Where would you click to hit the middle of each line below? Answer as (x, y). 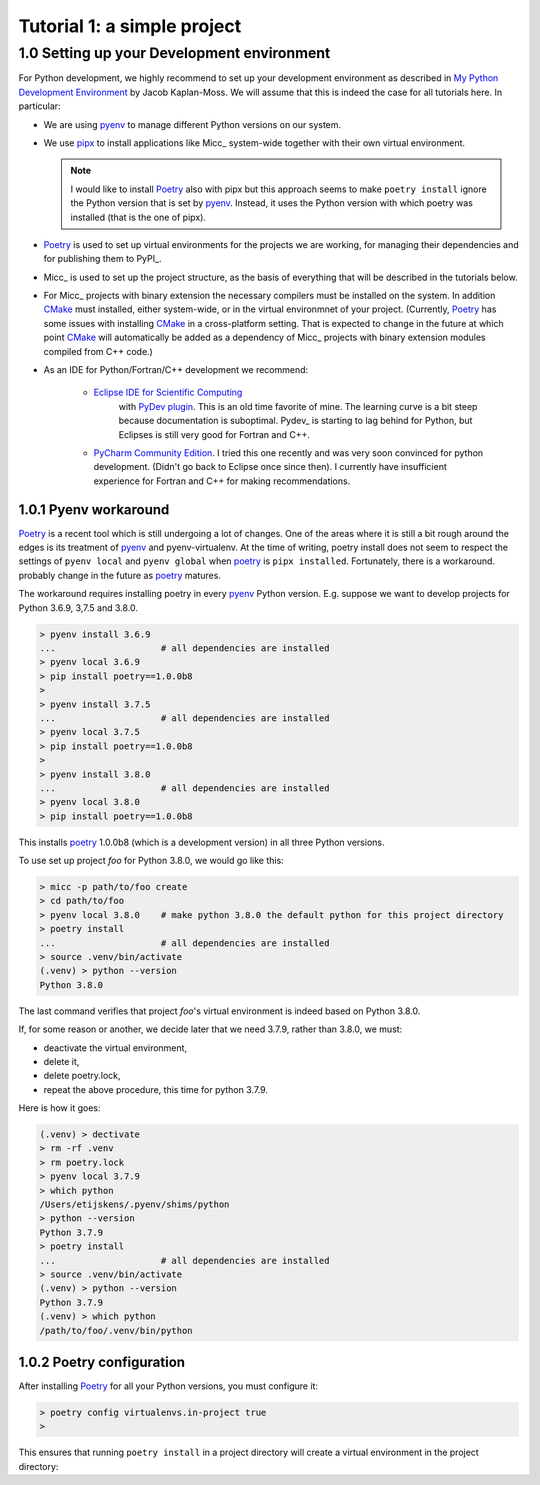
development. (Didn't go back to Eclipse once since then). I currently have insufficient (270, 467)
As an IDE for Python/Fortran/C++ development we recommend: (176, 370)
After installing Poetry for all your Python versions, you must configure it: (168, 1386)
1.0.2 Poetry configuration (101, 1361)
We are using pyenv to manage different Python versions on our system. (192, 124)
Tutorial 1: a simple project (130, 26)
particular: (39, 106)
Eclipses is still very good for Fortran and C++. (214, 434)
